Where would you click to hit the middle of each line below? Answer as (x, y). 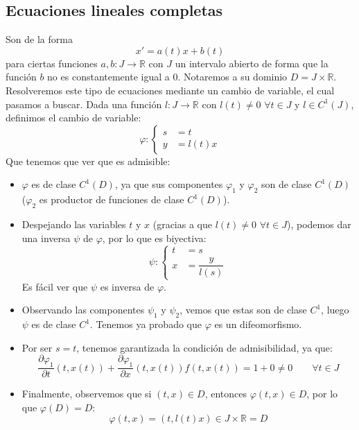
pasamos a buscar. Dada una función (84, 104)
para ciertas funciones (52, 63)
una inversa (46, 238)
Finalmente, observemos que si (87, 394)
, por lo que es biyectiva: (154, 238)
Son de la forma (39, 39)
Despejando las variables (74, 224)
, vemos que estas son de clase (243, 310)
